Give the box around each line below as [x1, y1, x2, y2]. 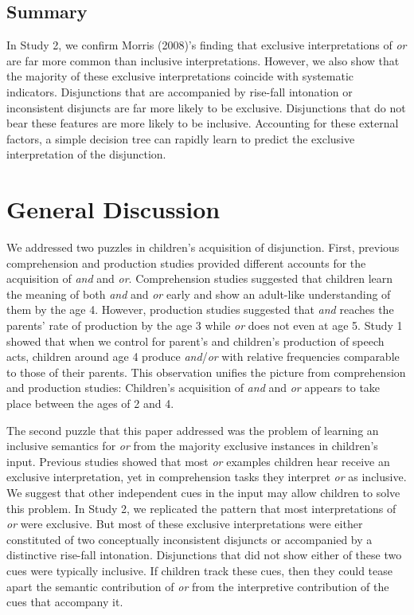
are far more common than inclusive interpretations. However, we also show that [6, 52, 400, 69]
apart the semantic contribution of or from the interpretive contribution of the [6, 578, 389, 594]
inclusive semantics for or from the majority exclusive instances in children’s [6, 437, 378, 454]
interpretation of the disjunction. [6, 146, 166, 163]
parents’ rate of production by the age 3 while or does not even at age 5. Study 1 [6, 317, 403, 334]
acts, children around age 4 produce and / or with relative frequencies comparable [6, 348, 400, 365]
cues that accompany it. [6, 593, 123, 610]
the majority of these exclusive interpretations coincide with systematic [6, 68, 354, 84]
